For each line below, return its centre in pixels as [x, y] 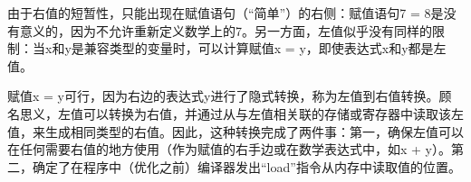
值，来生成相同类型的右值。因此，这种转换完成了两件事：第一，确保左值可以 [235, 131]
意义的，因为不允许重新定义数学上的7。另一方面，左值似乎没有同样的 [226, 30]
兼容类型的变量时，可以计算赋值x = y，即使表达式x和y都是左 [265, 48]
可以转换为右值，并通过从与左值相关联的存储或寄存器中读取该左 [273, 113]
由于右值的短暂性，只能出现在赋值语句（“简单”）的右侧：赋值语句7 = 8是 [226, 13]
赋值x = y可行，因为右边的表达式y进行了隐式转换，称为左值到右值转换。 [223, 96]
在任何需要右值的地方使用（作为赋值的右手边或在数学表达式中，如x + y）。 [229, 149]
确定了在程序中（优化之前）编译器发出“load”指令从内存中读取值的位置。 [246, 166]
